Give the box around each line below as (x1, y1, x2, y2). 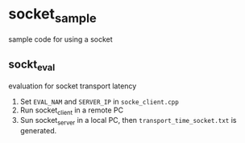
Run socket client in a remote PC (19, 105, 123, 116)
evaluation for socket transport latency (8, 81, 137, 91)
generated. (19, 126, 57, 136)
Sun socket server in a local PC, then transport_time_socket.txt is (19, 116, 237, 127)
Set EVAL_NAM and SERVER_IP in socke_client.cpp (19, 96, 179, 106)
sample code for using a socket (8, 34, 113, 44)
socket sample (8, 5, 97, 26)
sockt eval (8, 57, 56, 73)
